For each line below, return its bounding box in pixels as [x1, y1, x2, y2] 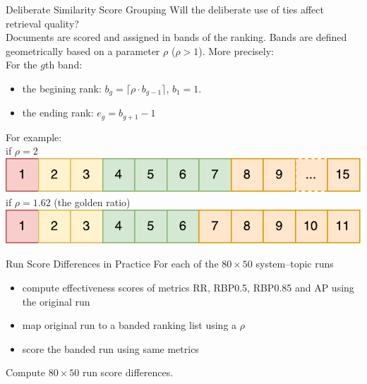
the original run [22, 294, 90, 308]
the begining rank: [22, 80, 102, 95]
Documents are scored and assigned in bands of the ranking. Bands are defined [6, 30, 347, 44]
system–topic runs [255, 256, 334, 271]
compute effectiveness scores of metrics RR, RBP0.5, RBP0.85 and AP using [22, 280, 354, 295]
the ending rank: [22, 105, 94, 120]
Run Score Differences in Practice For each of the [6, 256, 219, 271]
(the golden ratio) [54, 195, 131, 210]
